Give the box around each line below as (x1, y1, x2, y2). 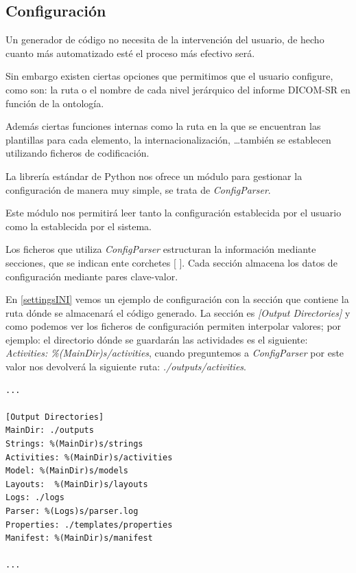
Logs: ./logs (5, 493, 64, 503)
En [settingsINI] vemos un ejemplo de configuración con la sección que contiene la (5, 292, 349, 306)
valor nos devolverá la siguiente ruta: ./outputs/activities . (5, 359, 246, 374)
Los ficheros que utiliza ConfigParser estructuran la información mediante (5, 242, 316, 256)
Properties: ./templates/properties (5, 519, 173, 530)
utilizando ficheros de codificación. (5, 146, 150, 160)
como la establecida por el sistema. (5, 218, 152, 233)
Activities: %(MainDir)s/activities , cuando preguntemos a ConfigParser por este (5, 346, 344, 360)
